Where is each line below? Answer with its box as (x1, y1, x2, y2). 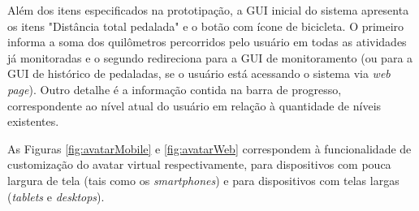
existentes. (7, 113, 59, 130)
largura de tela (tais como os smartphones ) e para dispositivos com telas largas (7, 171, 400, 188)
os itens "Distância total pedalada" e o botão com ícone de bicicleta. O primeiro (7, 17, 404, 34)
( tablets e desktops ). (7, 187, 105, 205)
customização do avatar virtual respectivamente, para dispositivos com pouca (7, 156, 391, 173)
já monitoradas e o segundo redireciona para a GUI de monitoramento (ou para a (7, 49, 413, 66)
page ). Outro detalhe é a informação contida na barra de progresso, (7, 80, 342, 97)
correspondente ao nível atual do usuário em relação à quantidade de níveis (7, 97, 382, 114)
